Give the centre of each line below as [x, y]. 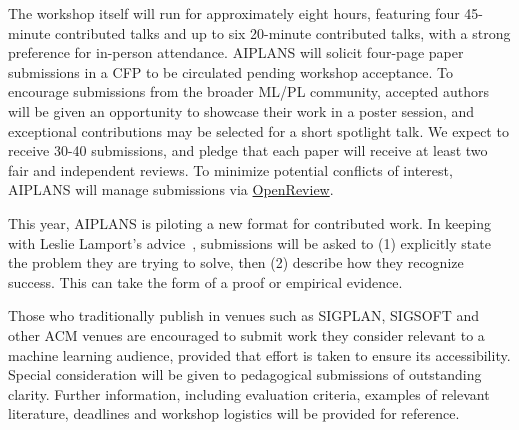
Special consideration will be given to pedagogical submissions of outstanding [245, 374]
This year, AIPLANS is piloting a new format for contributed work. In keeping [249, 222]
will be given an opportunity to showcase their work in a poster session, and [241, 110]
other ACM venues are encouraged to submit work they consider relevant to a [246, 334]
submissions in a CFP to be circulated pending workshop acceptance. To [230, 71]
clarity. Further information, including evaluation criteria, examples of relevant [249, 393]
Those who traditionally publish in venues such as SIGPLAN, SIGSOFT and [244, 315]
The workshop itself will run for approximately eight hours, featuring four [234, 13]
